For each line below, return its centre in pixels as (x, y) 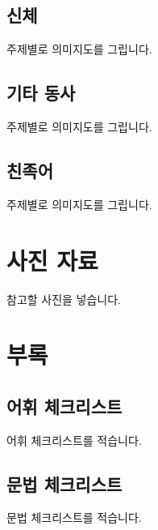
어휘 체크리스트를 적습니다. (74, 440)
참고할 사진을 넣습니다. (64, 299)
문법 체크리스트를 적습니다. (74, 517)
